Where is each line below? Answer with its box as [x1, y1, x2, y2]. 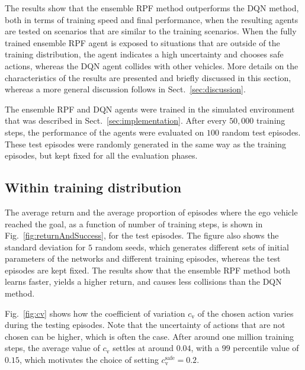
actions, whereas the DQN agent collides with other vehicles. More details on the [5, 59, 298, 72]
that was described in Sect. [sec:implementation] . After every [5, 114, 227, 127]
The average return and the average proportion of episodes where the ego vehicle [5, 205, 298, 218]
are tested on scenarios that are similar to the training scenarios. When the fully [5, 25, 297, 37]
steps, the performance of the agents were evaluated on [5, 126, 204, 138]
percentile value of [233, 342, 299, 354]
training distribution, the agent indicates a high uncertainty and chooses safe [5, 48, 284, 60]
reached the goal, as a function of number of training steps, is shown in [5, 217, 263, 230]
